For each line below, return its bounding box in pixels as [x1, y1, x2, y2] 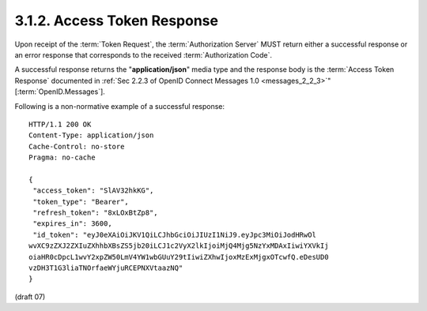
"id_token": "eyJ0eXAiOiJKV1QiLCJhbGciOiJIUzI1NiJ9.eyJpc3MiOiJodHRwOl [32, 230, 316, 239]
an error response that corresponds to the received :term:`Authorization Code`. [14, 50, 273, 59]
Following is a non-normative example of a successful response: [14, 101, 225, 111]
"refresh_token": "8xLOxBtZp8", [32, 208, 158, 217]
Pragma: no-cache [28, 153, 96, 162]
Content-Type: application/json [28, 131, 154, 140]
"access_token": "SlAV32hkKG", [32, 186, 154, 195]
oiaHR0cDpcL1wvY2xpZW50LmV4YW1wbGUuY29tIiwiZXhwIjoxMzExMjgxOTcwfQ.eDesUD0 [28, 253, 329, 261]
